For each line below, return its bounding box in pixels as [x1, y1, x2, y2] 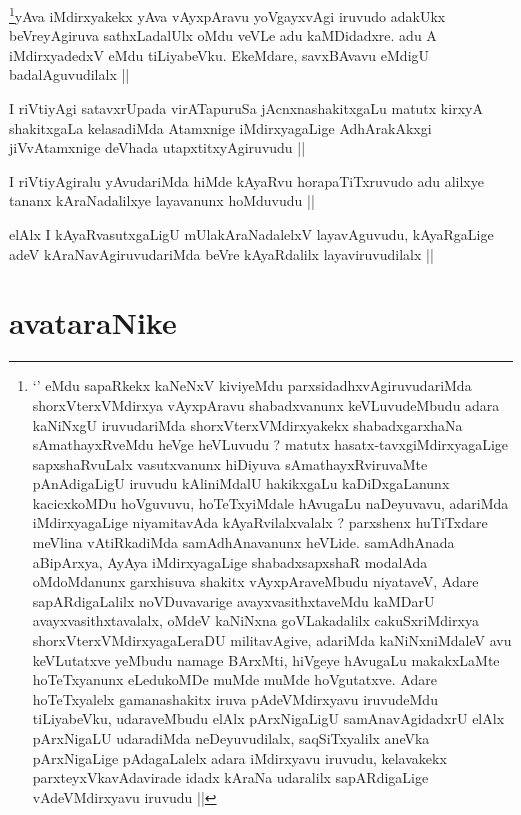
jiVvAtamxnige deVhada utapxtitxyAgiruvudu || [9, 137, 306, 158]
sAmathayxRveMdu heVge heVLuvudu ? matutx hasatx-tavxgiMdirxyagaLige [32, 434, 509, 455]
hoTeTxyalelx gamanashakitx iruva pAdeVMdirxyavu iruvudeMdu [32, 688, 438, 709]
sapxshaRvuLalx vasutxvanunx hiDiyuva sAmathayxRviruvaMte [32, 453, 428, 474]
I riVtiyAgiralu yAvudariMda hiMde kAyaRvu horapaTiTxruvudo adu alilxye [9, 170, 484, 191]
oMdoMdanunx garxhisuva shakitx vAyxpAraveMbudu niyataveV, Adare [32, 571, 479, 592]
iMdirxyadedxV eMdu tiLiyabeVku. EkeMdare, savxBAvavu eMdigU [9, 44, 430, 65]
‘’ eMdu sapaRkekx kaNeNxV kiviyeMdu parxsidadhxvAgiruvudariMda [32, 375, 472, 396]
